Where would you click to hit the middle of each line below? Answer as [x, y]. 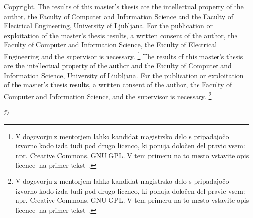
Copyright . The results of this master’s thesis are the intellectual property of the [124, 6]
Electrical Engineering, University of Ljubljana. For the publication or [108, 26]
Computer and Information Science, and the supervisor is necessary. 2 [108, 95]
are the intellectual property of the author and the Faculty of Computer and [118, 66]
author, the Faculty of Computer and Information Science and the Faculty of [119, 16]
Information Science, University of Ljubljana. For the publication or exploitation [124, 75]
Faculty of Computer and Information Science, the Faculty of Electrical [110, 45]
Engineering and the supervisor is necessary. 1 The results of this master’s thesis [124, 55]
